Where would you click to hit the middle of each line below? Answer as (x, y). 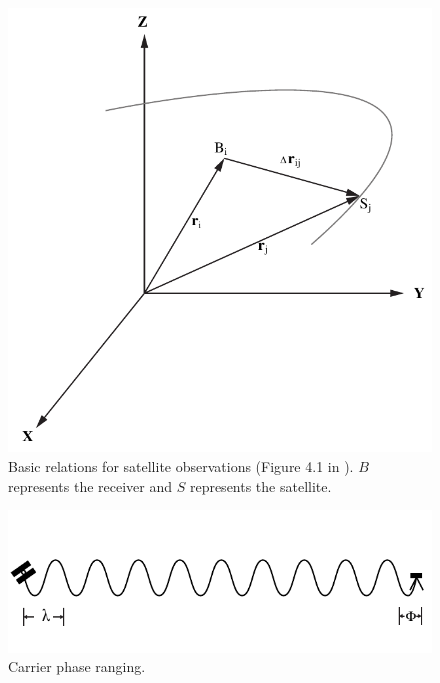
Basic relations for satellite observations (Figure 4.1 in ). (181, 466)
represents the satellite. (260, 485)
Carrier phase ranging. (77, 666)
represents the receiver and (90, 485)
